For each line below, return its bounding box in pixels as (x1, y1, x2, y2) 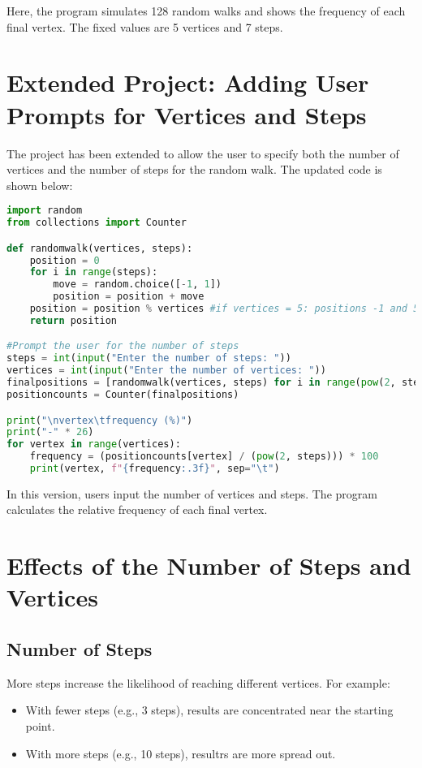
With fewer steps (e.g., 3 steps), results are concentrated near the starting (25, 701, 394, 718)
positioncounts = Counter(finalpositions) (6, 388, 239, 400)
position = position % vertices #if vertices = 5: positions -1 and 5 (29, 303, 420, 315)
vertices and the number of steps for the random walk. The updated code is (6, 161, 382, 178)
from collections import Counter (6, 217, 187, 229)
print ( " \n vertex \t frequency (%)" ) (6, 414, 193, 426)
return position (29, 314, 118, 326)
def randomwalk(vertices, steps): (6, 242, 193, 254)
